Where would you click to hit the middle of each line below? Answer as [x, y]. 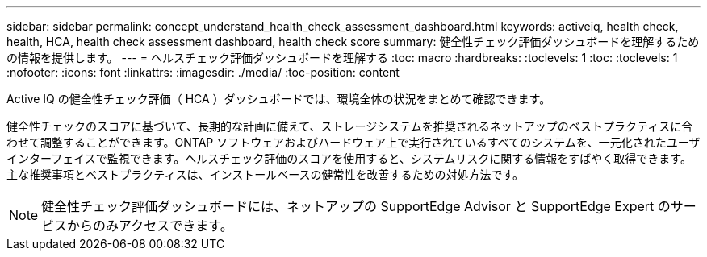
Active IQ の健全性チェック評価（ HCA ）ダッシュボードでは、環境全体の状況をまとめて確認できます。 [279, 99]
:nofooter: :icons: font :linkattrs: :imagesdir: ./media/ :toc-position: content [203, 72]
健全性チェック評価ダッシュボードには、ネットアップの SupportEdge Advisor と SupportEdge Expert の [356, 206]
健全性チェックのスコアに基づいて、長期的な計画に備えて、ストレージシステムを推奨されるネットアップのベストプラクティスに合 [350, 126]
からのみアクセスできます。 [150, 226]
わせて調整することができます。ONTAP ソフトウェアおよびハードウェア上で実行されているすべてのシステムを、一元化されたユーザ [353, 142]
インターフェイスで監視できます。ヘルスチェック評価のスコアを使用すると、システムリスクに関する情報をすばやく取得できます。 [349, 158]
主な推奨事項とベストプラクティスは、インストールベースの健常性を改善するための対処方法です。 [266, 174]
